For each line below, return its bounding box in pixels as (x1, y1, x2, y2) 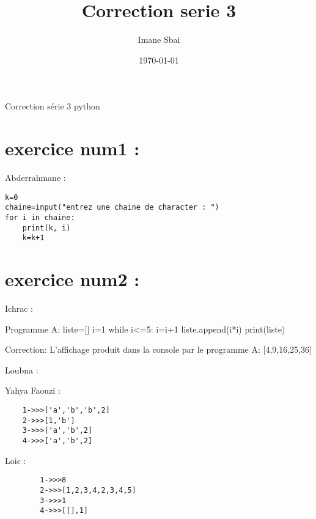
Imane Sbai (138, 33, 180, 46)
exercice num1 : (5, 136, 140, 161)
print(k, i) (22, 223, 71, 232)
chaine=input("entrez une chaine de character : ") (5, 203, 219, 212)
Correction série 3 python (5, 100, 100, 112)
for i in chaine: (5, 213, 75, 222)
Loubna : (5, 363, 39, 376)
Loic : (5, 454, 26, 466)
